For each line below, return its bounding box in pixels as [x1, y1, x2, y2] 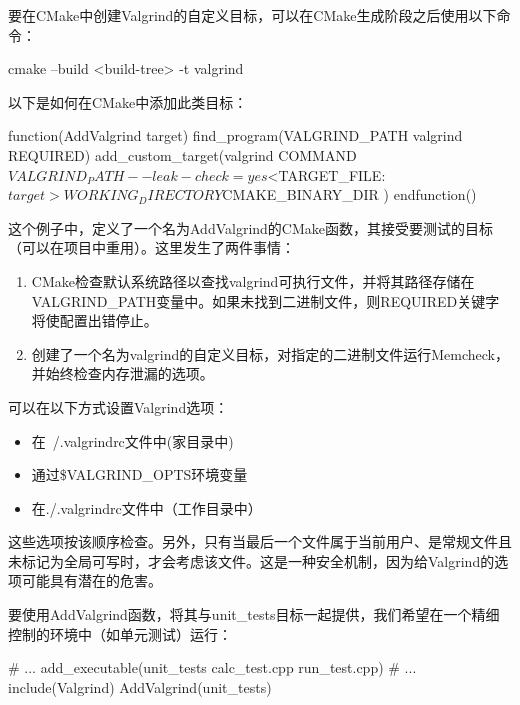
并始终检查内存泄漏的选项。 [31, 363, 214, 384]
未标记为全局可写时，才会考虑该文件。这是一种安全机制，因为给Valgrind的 [8, 550, 495, 571]
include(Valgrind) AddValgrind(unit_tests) [8, 676, 272, 697]
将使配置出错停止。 [31, 310, 158, 331]
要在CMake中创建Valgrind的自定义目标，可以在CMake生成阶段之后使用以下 [8, 5, 497, 25]
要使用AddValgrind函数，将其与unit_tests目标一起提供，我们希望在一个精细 [8, 604, 500, 625]
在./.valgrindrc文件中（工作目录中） [31, 497, 262, 518]
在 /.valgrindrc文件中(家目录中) [31, 430, 234, 451]
